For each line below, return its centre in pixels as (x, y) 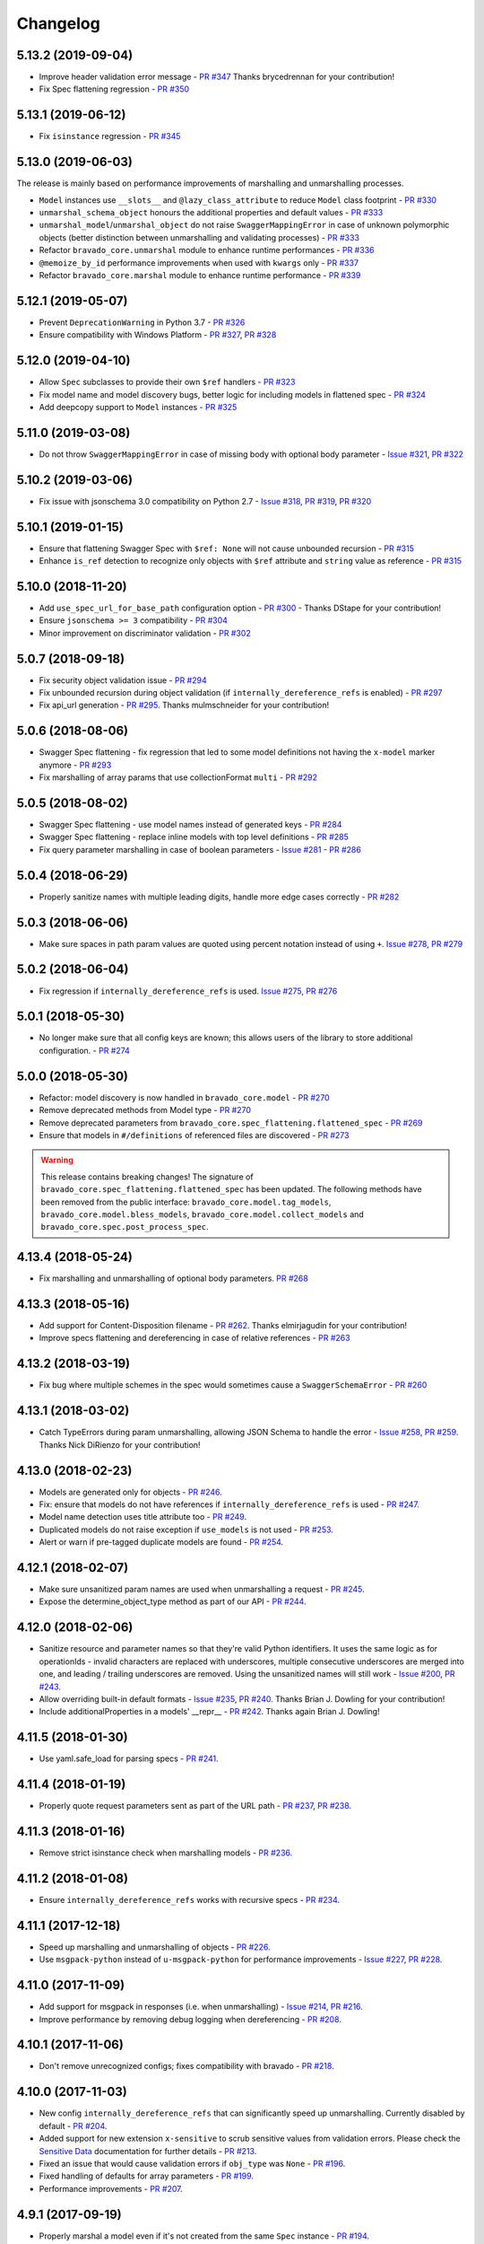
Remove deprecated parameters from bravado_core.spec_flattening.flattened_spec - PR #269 (231, 1123)
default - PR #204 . (73, 2126)
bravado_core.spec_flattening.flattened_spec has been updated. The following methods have (231, 1189)
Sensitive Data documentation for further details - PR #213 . (148, 2151)
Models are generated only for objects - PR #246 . (131, 1492)
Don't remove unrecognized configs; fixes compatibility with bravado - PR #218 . (187, 2066)
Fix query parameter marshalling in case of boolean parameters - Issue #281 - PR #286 (200, 849)
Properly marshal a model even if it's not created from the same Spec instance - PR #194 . (204, 2236)
